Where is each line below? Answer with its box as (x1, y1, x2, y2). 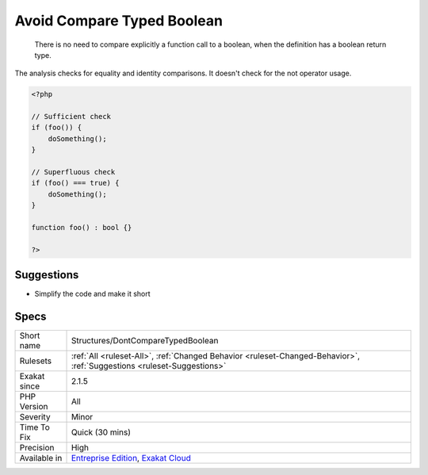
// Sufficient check (31, 112, 111, 121)
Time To (19, 422, 51, 433)
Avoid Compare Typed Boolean (14, 12, 224, 29)
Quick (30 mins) (71, 427, 131, 438)
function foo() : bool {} (31, 223, 132, 232)
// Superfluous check (31, 167, 116, 177)
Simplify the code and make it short (34, 289, 151, 299)
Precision (19, 442, 55, 454)
